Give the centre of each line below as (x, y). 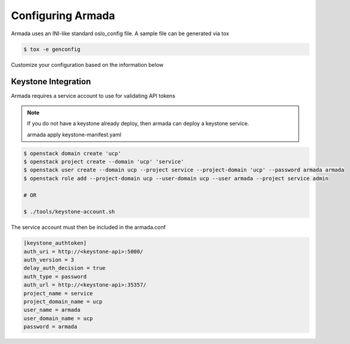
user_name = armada (52, 310)
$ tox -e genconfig (52, 49)
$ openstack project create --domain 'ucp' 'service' (104, 162)
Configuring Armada (63, 16)
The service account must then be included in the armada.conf (89, 228)
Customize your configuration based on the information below (87, 64)
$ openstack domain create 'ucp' (72, 153)
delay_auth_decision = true (64, 268)
